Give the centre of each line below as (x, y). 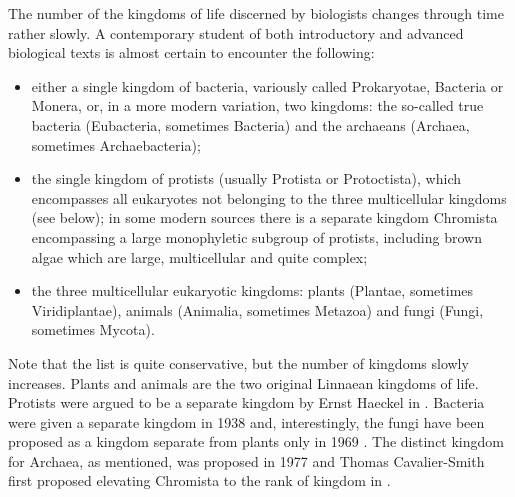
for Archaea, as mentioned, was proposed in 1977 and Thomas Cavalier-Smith (246, 460)
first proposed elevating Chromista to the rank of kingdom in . (199, 480)
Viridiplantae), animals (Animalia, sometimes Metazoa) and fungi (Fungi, (257, 309)
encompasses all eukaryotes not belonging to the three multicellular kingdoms (269, 197)
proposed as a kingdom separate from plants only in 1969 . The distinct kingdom (256, 441)
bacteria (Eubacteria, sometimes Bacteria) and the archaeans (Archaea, (250, 124)
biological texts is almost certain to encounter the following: (191, 52)
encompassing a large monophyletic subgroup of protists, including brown (256, 236)
